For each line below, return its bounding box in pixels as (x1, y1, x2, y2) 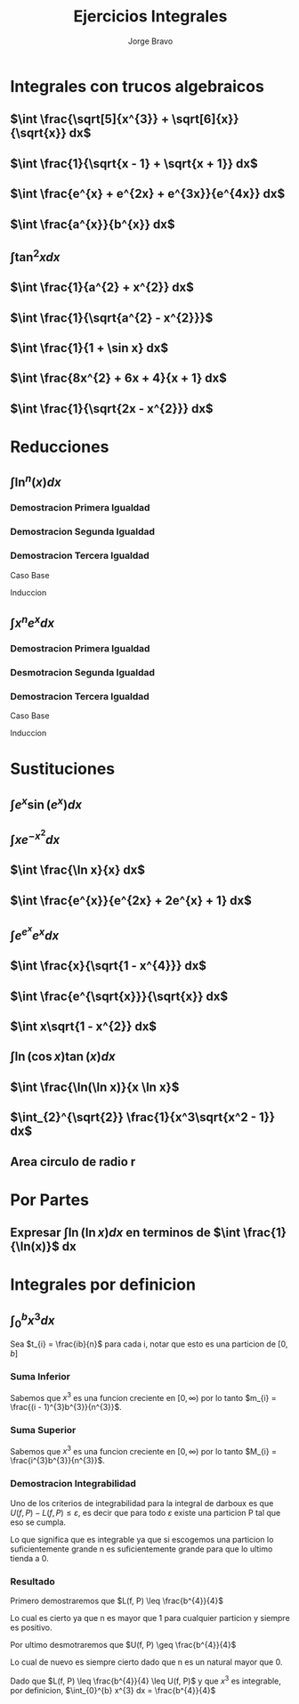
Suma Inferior (10, 1371, 70, 1383)
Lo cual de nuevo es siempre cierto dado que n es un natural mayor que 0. (10, 1656, 283, 1667)
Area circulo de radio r (10, 1154, 136, 1169)
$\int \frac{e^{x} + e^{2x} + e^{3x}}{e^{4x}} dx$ (10, 186, 286, 201)
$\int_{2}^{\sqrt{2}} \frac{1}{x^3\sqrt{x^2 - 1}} (10, 1110, 275, 1125)
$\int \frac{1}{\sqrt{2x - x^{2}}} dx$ (10, 401, 214, 416)
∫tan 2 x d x (10, 247, 61, 265)
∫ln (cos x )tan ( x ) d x (10, 1049, 116, 1064)
